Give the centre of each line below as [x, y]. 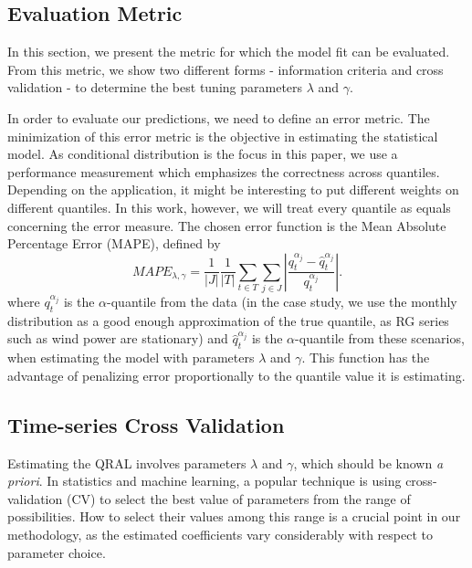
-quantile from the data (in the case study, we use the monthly [282, 302]
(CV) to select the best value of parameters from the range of [238, 498]
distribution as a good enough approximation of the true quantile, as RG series [228, 320]
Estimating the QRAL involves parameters [127, 463]
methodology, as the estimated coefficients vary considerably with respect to [220, 535]
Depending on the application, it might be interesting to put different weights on [233, 189]
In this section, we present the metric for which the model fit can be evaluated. [229, 52]
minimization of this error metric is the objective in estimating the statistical [223, 136]
